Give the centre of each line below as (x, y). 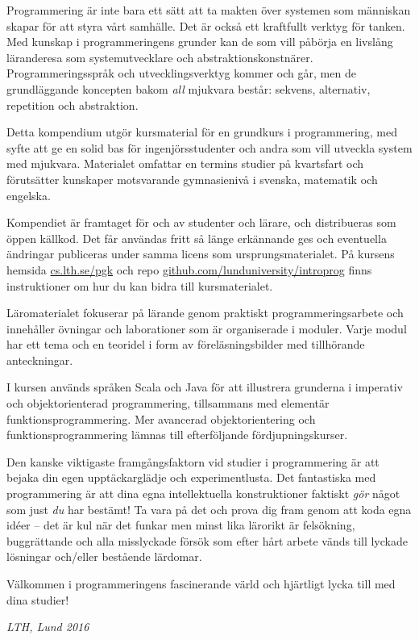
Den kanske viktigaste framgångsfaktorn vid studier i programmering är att (193, 461)
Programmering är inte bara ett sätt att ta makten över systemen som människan (209, 10)
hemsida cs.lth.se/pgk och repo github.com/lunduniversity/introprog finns (189, 269)
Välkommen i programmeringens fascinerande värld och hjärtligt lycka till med (201, 584)
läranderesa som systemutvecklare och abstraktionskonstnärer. (160, 57)
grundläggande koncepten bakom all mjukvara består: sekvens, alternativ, (189, 88)
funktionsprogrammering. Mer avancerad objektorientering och (161, 418)
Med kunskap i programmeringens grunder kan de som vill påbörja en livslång (200, 42)
